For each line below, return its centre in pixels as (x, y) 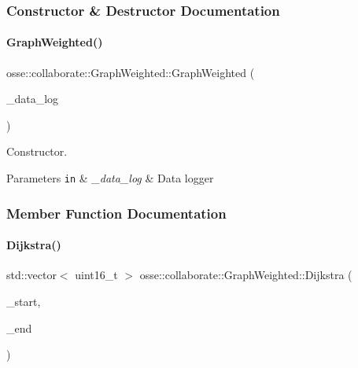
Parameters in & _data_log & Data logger (110, 178)
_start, (24, 301)
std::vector (31, 275)
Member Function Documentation (116, 213)
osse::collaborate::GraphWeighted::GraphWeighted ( (131, 72)
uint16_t (96, 275)
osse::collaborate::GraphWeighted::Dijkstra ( (246, 275)
